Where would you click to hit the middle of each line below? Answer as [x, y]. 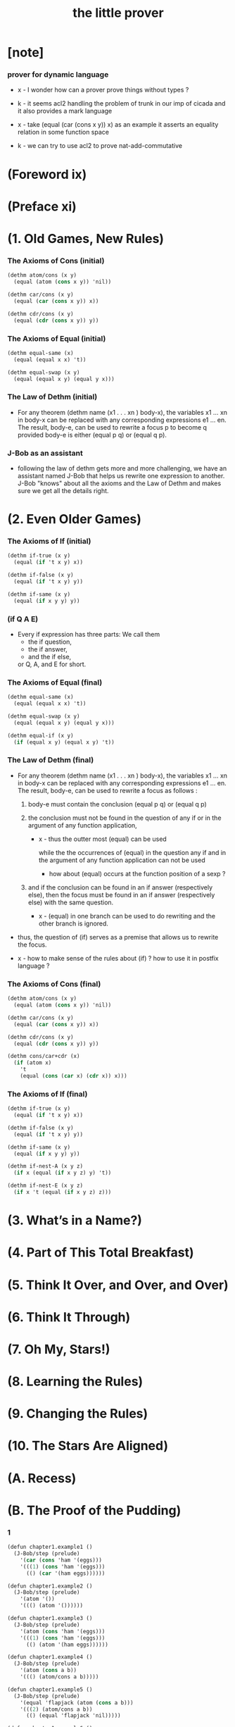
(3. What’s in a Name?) [75, 1221]
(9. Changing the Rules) [78, 1414]
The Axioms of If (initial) [49, 542]
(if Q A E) [23, 619]
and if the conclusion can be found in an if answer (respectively [120, 887]
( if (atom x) [33, 1063]
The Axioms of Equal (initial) [57, 338]
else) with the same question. [71, 902]
